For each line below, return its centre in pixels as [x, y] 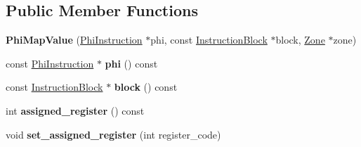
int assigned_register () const [75, 110]
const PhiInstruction [50, 63]
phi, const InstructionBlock [209, 40]
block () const [146, 87]
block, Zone [300, 40]
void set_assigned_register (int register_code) [113, 134]
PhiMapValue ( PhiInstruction [74, 40]
